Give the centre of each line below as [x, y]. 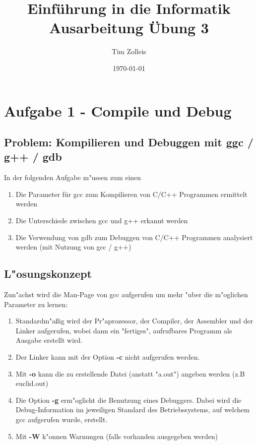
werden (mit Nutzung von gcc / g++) [73, 247]
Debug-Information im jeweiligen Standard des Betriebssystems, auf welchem [133, 410]
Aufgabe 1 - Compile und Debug [118, 110]
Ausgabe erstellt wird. [49, 340]
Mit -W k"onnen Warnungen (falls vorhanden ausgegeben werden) [117, 436]
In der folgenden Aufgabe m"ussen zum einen [73, 177]
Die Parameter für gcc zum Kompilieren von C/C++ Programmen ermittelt [131, 194]
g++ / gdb [33, 157]
